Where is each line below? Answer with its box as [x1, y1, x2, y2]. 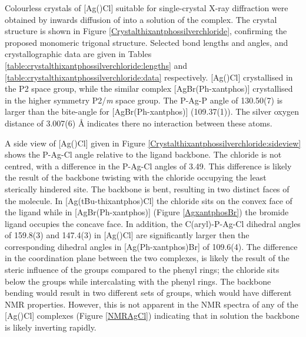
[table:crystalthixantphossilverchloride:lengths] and [5, 59, 188, 71]
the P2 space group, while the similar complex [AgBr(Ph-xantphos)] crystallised [5, 82, 293, 95]
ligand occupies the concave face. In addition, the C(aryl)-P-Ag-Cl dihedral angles [5, 217, 301, 229]
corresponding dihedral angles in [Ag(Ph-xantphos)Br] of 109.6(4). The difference [5, 240, 298, 252]
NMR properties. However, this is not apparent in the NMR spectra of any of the [5, 298, 298, 310]
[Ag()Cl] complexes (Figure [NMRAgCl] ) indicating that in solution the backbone [5, 309, 300, 322]
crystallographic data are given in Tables [5, 48, 152, 60]
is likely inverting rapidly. [5, 321, 97, 333]
